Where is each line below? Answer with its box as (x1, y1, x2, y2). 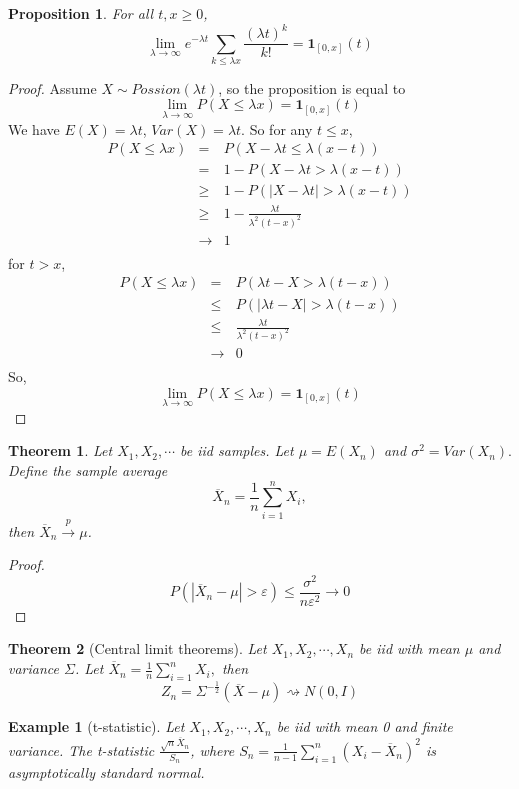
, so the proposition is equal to (218, 77, 406, 98)
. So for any (241, 118, 313, 139)
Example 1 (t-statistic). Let (8, 716, 185, 737)
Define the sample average (8, 460, 168, 481)
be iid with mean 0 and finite (276, 716, 453, 737)
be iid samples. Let (180, 440, 294, 461)
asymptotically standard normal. (8, 762, 205, 783)
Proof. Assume (8, 77, 97, 98)
